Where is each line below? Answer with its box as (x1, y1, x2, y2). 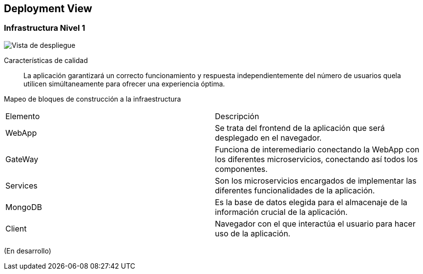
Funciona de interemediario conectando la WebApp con (215, 144, 420, 154)
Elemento (5, 111, 40, 121)
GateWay (5, 154, 39, 164)
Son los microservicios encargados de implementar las (215, 175, 417, 186)
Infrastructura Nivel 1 (4, 23, 85, 33)
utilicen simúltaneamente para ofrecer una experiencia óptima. (23, 79, 225, 88)
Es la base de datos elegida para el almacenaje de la (215, 197, 407, 207)
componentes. (215, 164, 268, 174)
